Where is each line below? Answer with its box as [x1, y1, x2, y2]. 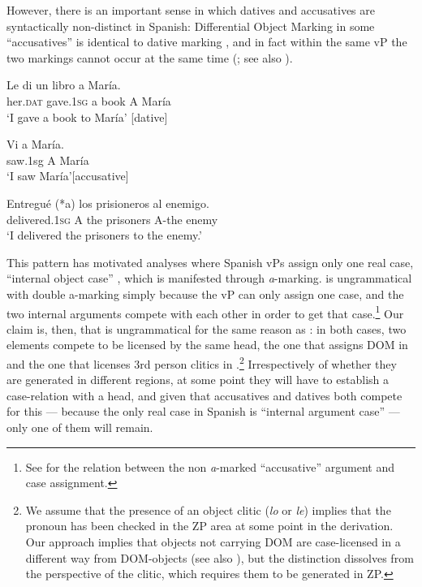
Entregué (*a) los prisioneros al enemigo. [6, 194, 209, 211]
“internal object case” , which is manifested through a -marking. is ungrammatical [6, 270, 412, 287]
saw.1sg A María [6, 151, 89, 168]
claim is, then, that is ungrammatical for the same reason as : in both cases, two [6, 320, 407, 337]
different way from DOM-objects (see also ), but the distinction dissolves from [25, 549, 414, 566]
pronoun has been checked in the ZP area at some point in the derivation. [25, 517, 394, 534]
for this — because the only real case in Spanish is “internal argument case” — [6, 403, 400, 420]
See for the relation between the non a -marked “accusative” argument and [25, 458, 395, 475]
